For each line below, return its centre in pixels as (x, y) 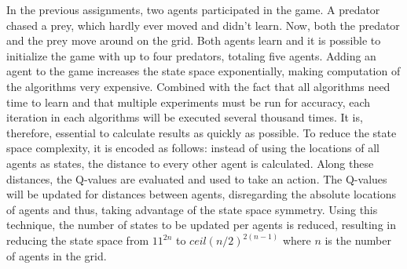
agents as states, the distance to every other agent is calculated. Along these (190, 163)
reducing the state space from (78, 240)
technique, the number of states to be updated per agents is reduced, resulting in (201, 225)
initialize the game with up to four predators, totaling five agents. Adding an (191, 55)
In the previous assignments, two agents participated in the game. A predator (193, 9)
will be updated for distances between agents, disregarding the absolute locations (202, 194)
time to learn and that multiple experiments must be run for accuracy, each (189, 102)
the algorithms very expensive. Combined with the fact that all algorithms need (198, 86)
